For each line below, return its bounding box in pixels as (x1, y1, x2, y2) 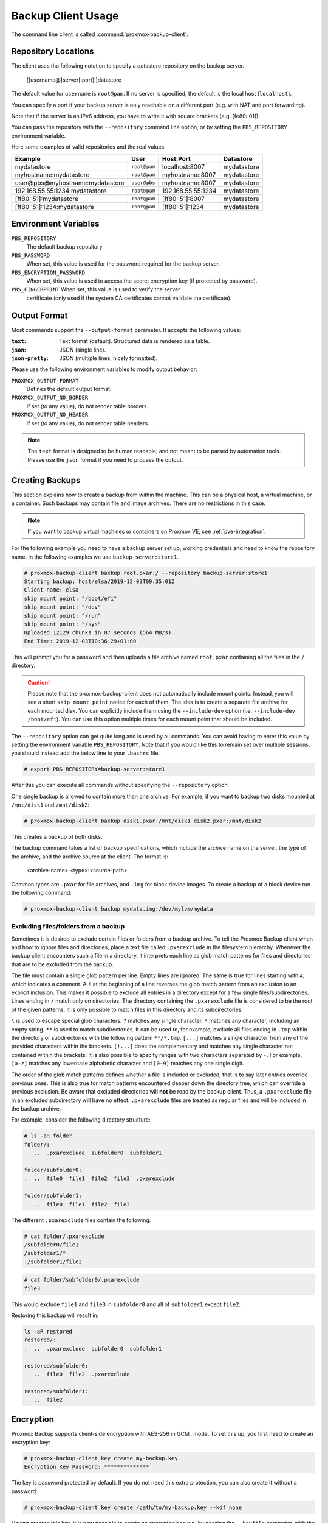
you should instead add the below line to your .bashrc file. (11, 749, 160, 757)
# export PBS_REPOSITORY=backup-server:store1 (24, 766, 165, 773)
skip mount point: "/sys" (24, 621, 101, 627)
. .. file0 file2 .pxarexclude (24, 1371, 130, 1378)
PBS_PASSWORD (11, 252, 50, 259)
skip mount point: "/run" (24, 612, 101, 619)
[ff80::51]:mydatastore (15, 194, 79, 203)
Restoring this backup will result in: (11, 1312, 99, 1319)
